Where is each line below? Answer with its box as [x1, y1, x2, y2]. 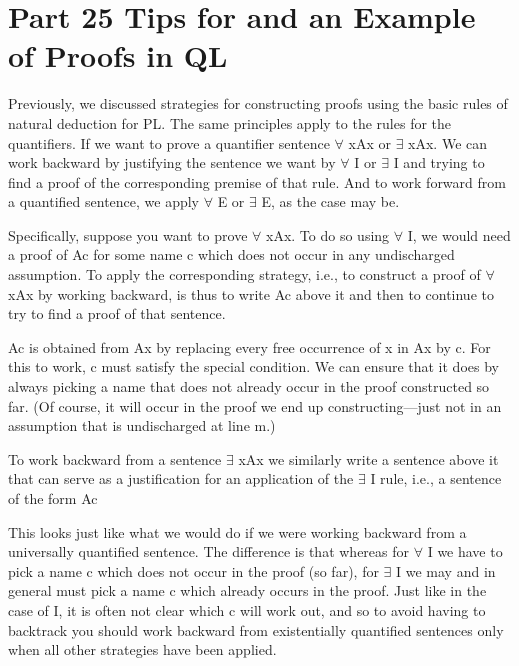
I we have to [427, 541, 503, 562]
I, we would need [407, 224, 511, 245]
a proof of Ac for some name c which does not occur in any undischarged [8, 244, 455, 265]
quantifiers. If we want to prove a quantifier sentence [8, 132, 330, 153]
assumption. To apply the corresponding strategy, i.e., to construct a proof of [8, 264, 481, 285]
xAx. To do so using [266, 224, 390, 245]
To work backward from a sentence [8, 448, 222, 469]
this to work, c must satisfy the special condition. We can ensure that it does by [8, 356, 499, 377]
